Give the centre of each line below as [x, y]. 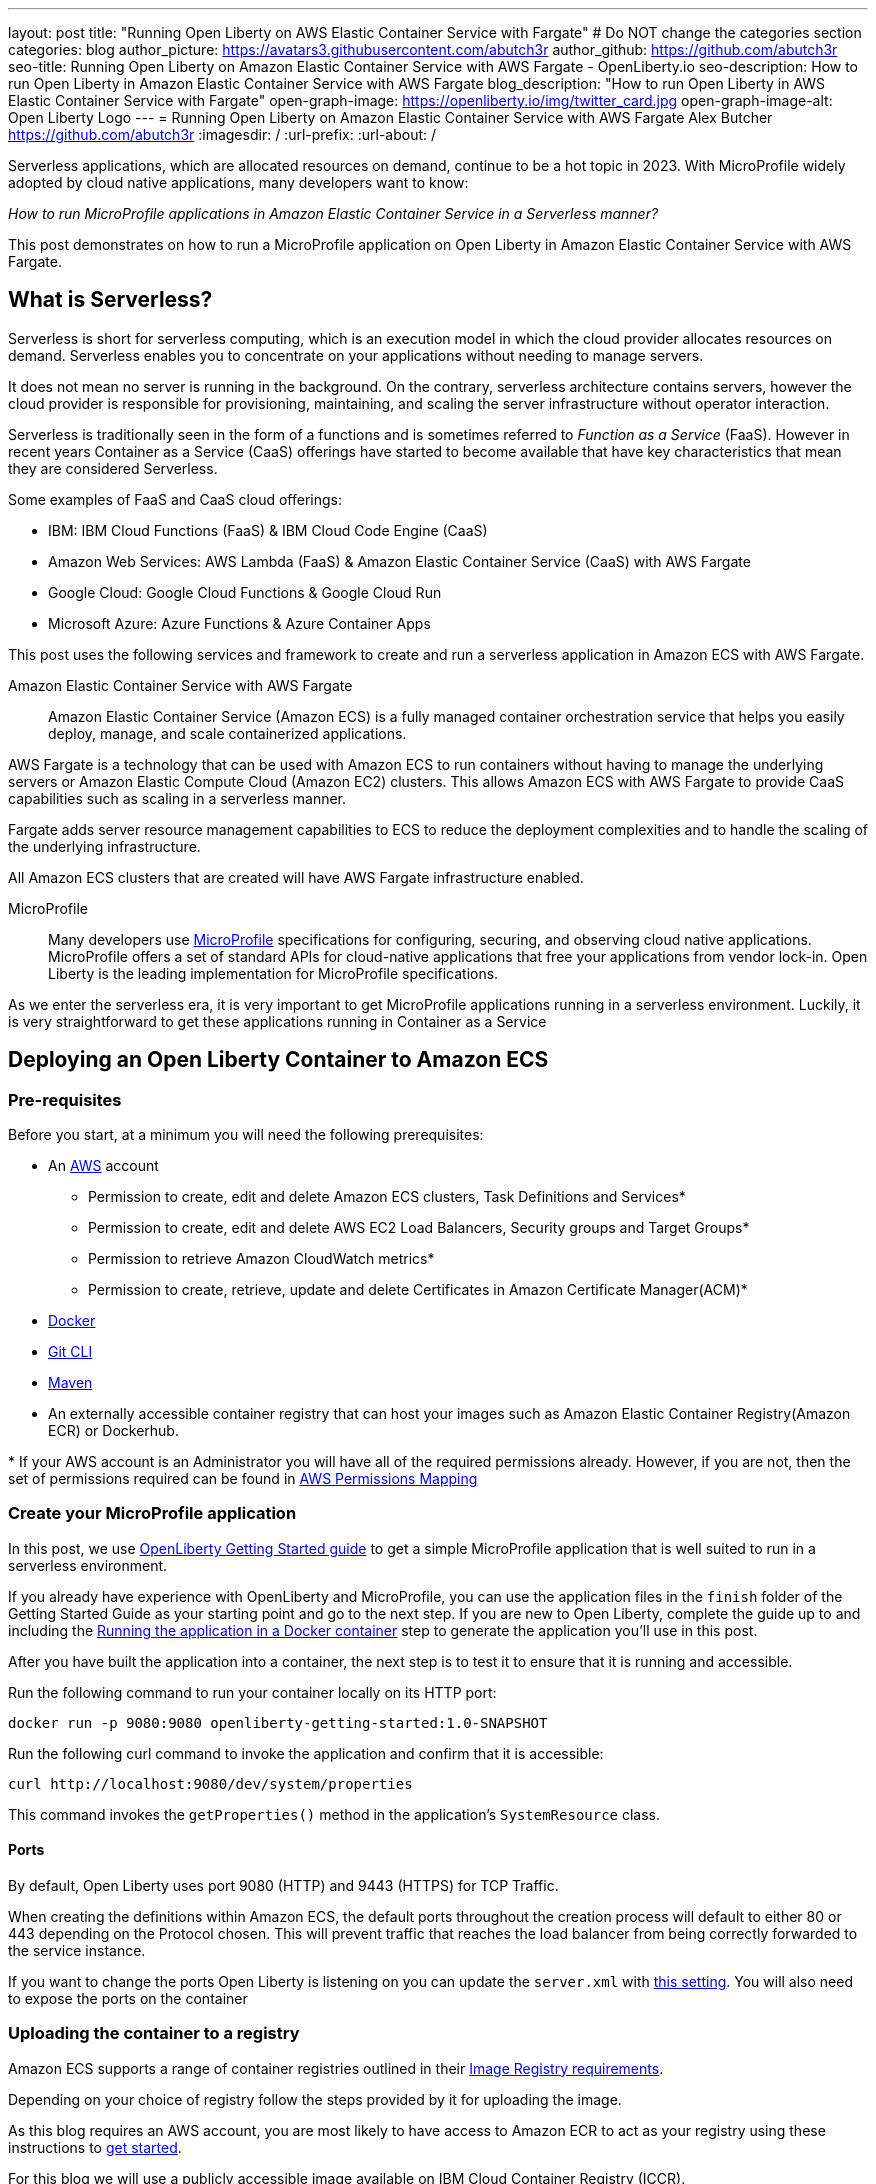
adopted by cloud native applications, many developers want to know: [238, 182]
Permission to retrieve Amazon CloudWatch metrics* [261, 1259]
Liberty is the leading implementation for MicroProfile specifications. [273, 973]
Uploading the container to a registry [154, 2033]
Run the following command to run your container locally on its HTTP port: [252, 1692]
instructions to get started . [95, 2147]
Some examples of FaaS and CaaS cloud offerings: [175, 499]
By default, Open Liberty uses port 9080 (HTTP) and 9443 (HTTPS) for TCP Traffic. [283, 1886]
